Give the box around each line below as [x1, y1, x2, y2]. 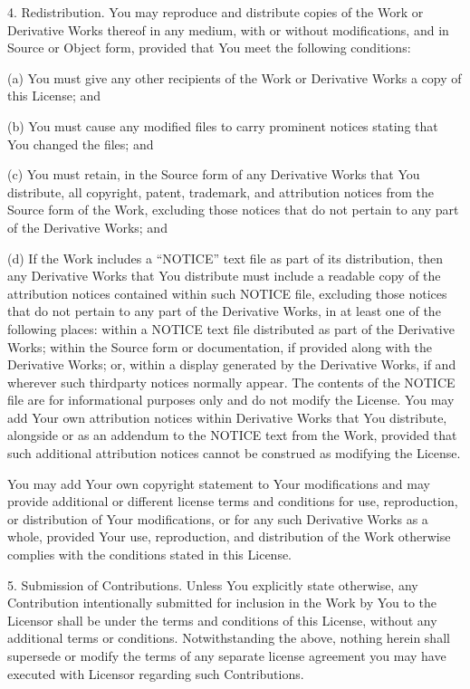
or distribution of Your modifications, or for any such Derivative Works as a [7, 509, 428, 528]
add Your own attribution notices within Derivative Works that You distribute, [7, 407, 447, 426]
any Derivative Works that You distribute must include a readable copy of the [7, 266, 441, 285]
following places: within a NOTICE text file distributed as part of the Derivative [7, 319, 455, 338]
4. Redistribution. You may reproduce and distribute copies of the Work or [7, 3, 424, 21]
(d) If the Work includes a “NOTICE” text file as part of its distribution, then [7, 248, 443, 267]
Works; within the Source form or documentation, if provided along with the [7, 337, 432, 356]
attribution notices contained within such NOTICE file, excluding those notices [7, 283, 447, 302]
